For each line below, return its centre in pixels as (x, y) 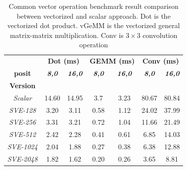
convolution (160, 35)
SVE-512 (22, 134)
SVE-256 (22, 122)
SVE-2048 (23, 158)
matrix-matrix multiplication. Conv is (67, 35)
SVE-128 (22, 110)
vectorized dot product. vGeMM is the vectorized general (94, 25)
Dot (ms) (64, 61)
